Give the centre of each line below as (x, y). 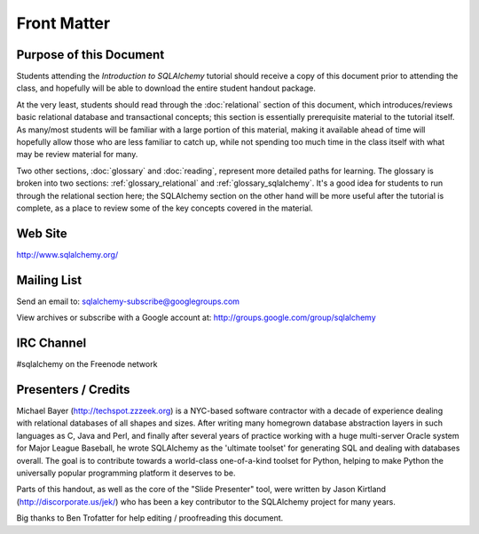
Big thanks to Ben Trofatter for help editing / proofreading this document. (150, 518)
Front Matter (63, 23)
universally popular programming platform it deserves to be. (126, 473)
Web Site (42, 233)
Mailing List (49, 280)
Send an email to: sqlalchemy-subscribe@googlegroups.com (128, 301)
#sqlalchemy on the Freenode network (87, 364)
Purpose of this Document (90, 55)
